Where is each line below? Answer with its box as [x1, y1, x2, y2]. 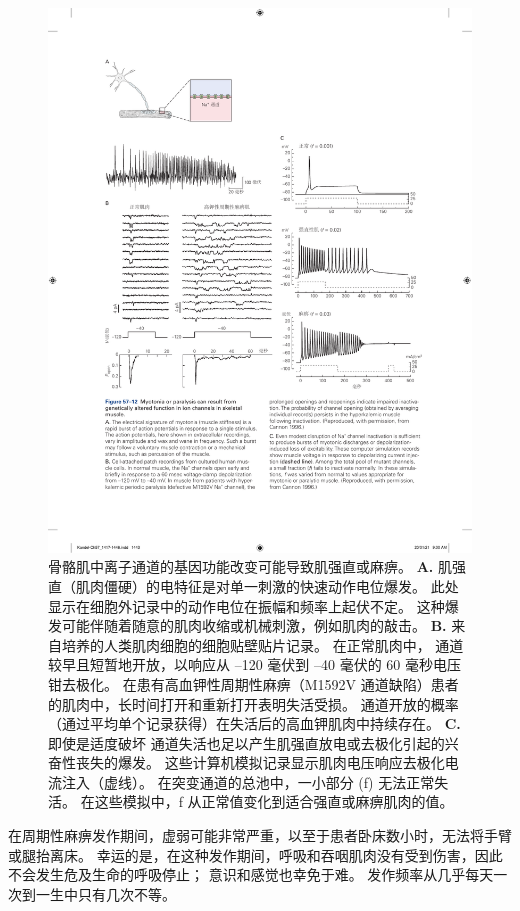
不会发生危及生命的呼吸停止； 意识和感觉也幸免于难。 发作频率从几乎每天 [8, 864, 494, 885]
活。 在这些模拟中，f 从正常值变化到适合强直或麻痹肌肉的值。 [48, 791, 454, 812]
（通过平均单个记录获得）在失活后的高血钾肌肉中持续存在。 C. [48, 713, 461, 734]
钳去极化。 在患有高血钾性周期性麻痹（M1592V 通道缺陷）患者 [48, 673, 459, 694]
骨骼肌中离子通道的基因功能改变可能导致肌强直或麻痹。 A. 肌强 [48, 556, 466, 577]
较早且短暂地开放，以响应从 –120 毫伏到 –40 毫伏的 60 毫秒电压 [48, 654, 461, 675]
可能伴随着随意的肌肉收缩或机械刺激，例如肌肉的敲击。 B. [61, 615, 447, 636]
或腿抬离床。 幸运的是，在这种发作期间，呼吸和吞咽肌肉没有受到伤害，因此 [8, 844, 503, 865]
